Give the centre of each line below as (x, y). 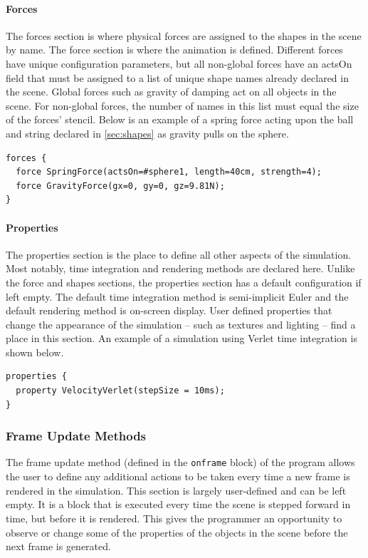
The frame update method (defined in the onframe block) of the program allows (180, 462)
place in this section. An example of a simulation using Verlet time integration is (182, 338)
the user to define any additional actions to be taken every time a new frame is (178, 476)
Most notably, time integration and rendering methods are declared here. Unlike (180, 268)
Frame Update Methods (76, 436)
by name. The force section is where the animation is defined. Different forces (174, 50)
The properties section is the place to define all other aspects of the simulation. (179, 254)
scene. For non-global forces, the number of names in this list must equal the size (182, 105)
